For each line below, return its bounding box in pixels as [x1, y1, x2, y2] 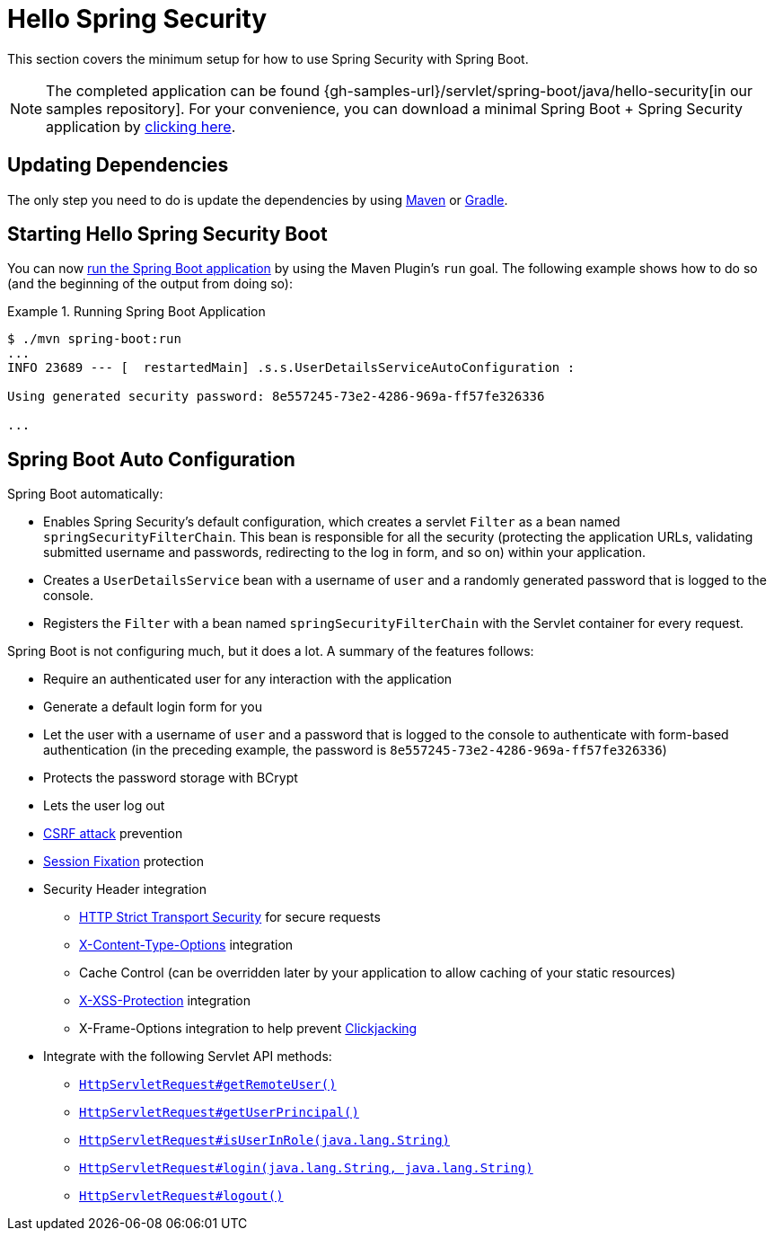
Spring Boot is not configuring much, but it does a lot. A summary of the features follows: [7, 643, 534, 659]
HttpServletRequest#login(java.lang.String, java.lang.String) [79, 1161, 533, 1176]
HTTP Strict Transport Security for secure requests [79, 909, 381, 925]
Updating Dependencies [7, 154, 229, 177]
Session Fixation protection [43, 853, 204, 870]
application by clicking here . [46, 117, 236, 136]
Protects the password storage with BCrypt [43, 770, 298, 786]
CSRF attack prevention [43, 826, 183, 842]
